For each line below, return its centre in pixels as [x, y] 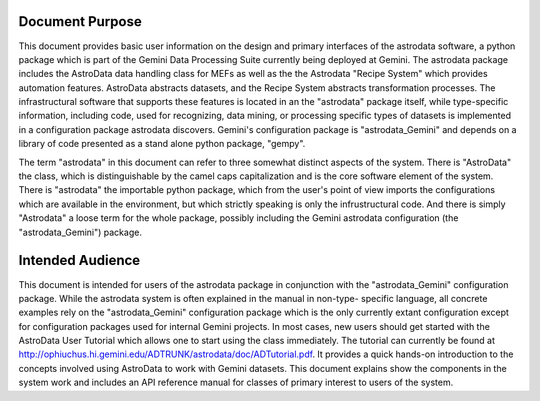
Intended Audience [79, 260]
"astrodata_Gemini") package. [80, 232]
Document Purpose [80, 21]
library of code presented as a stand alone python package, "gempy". [162, 144]
